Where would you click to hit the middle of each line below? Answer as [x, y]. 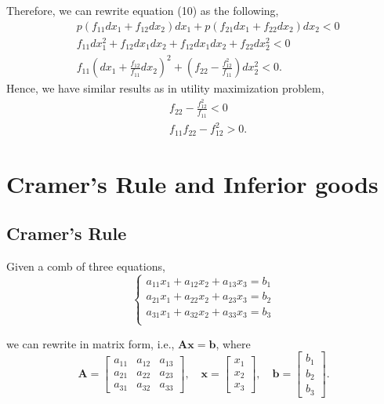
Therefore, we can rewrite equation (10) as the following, [143, 10]
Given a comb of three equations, [86, 266]
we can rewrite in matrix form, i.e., [91, 343]
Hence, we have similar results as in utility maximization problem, [165, 88]
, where [233, 343]
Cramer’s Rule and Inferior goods [192, 183]
